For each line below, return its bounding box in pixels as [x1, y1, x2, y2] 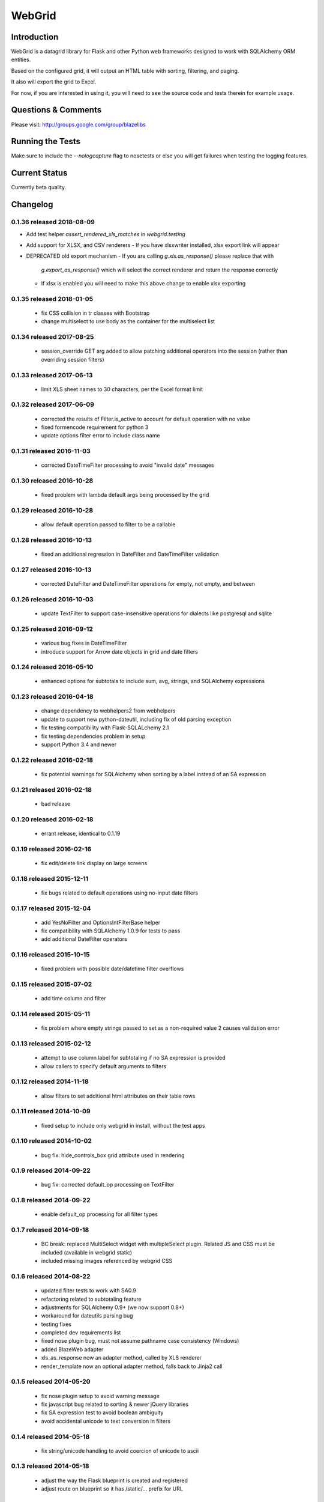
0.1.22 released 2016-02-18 [11, 756, 93, 764]
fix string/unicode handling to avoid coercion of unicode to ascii [41, 1447, 199, 1454]
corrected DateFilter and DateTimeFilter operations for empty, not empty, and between [41, 580, 255, 588]
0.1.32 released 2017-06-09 [11, 400, 94, 409]
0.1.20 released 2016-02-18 [11, 815, 94, 823]
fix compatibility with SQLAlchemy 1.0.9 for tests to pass [41, 927, 181, 934]
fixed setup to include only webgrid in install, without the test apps [41, 1122, 205, 1129]
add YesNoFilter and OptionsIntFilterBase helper [41, 919, 161, 926]
